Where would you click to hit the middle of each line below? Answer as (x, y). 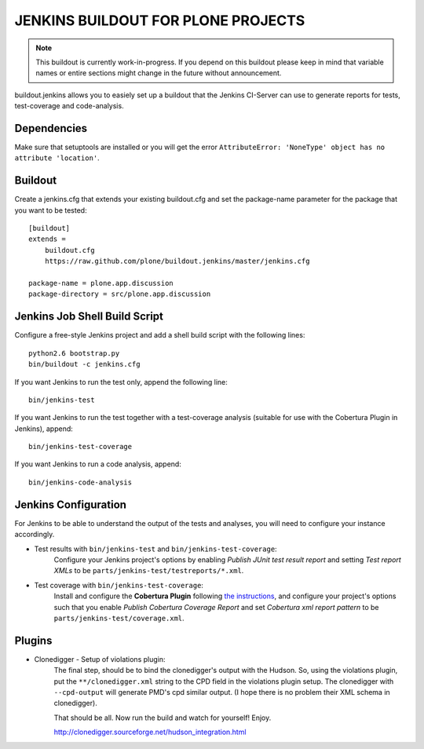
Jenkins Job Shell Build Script (89, 317)
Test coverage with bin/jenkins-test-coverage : (119, 585)
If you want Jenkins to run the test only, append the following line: (121, 382)
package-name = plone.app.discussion (101, 283)
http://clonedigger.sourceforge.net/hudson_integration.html (150, 732)
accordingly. (35, 535)
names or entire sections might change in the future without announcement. (159, 73)
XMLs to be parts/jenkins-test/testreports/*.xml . (149, 571)
